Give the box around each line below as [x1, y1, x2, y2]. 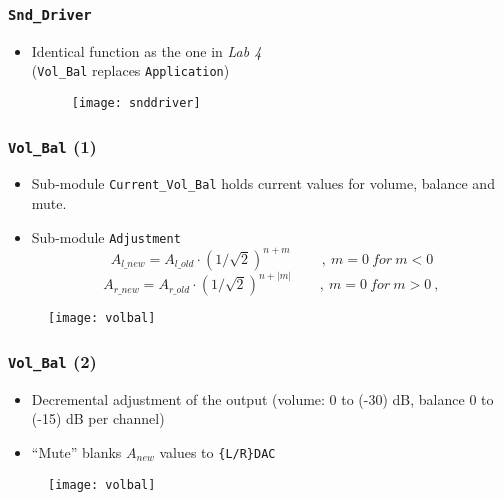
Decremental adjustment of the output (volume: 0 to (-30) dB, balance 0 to [31, 388, 494, 409]
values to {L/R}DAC [159, 441, 276, 462]
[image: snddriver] [71, 96, 201, 111]
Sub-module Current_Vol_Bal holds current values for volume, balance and [31, 173, 495, 194]
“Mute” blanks [31, 441, 122, 462]
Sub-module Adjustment [31, 226, 181, 247]
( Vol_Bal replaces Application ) [31, 60, 230, 81]
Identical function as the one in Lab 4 [31, 40, 262, 61]
